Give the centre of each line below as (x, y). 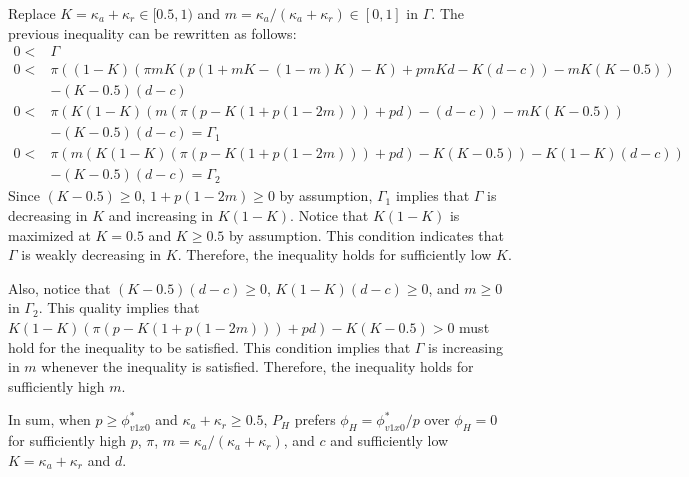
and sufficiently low (389, 440)
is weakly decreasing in (91, 254)
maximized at (49, 234)
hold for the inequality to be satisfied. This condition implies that (209, 346)
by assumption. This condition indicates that (366, 234)
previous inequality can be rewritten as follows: (152, 32)
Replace (32, 13)
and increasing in (161, 215)
